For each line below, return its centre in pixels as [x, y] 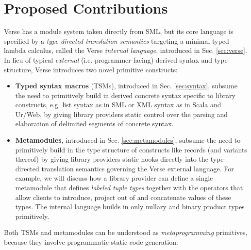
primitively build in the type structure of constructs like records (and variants [131, 149]
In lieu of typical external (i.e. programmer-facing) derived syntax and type [116, 59]
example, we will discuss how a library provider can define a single [114, 178]
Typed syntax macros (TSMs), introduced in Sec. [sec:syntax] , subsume [126, 86]
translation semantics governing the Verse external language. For [138, 168]
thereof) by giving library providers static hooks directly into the [112, 159]
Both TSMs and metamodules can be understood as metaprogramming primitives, [126, 232]
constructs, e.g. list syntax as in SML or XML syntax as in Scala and [118, 105]
